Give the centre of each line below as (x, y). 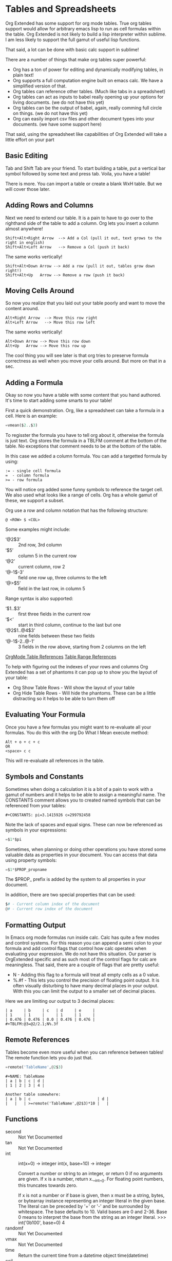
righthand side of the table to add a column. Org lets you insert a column (82, 223)
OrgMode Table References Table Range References (61, 657)
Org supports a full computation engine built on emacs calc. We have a (88, 80)
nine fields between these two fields (56, 636)
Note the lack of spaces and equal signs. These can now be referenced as (84, 824)
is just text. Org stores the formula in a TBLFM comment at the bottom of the (86, 441)
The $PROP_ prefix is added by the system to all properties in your (76, 879)
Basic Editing (27, 156)
